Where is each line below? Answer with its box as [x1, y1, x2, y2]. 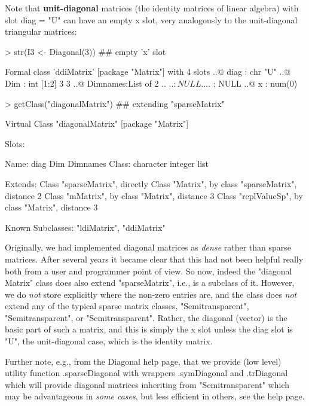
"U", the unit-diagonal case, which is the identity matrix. [5, 335, 213, 347]
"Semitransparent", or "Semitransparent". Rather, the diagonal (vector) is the [5, 311, 287, 323]
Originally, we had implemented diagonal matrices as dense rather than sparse [5, 241, 292, 254]
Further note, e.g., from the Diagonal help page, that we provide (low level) [5, 355, 282, 367]
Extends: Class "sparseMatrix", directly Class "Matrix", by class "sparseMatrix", [5, 177, 297, 190]
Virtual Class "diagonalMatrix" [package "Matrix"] [5, 117, 189, 130]
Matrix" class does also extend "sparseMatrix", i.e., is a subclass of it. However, [5, 276, 295, 289]
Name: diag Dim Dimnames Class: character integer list [5, 157, 209, 170]
